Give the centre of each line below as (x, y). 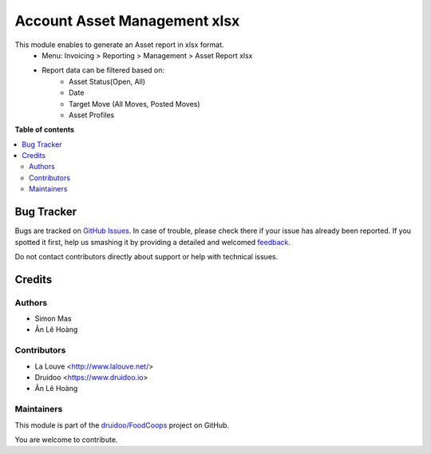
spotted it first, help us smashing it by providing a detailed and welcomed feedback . (153, 242)
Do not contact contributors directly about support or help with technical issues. (146, 256)
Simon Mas (53, 318)
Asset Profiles (92, 115)
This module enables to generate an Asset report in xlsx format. (119, 45)
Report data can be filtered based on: (103, 70)
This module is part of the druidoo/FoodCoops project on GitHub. (122, 425)
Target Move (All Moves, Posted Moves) (134, 104)
